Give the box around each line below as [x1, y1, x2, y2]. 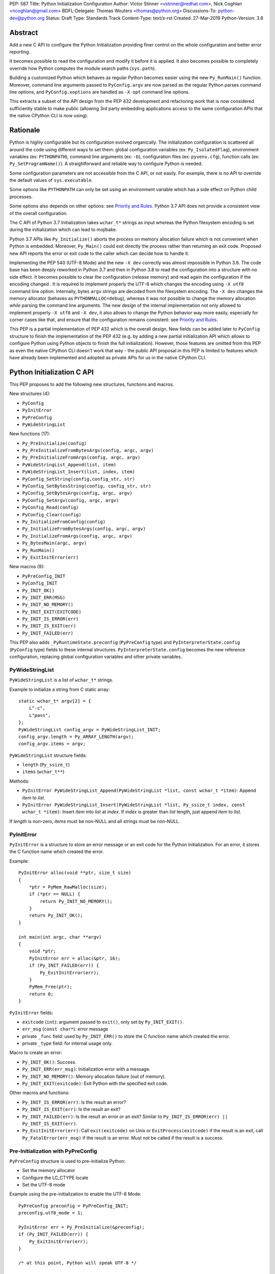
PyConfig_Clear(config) [22, 512, 81, 517]
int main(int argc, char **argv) [18, 934, 102, 940]
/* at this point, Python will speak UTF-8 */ [18, 1260, 137, 1266]
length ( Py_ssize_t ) [22, 762, 70, 768]
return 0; [29, 991, 53, 997]
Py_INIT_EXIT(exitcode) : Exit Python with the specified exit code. [22, 1080, 168, 1086]
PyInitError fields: [9, 1010, 53, 1016]
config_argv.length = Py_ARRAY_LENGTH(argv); [18, 734, 134, 739]
